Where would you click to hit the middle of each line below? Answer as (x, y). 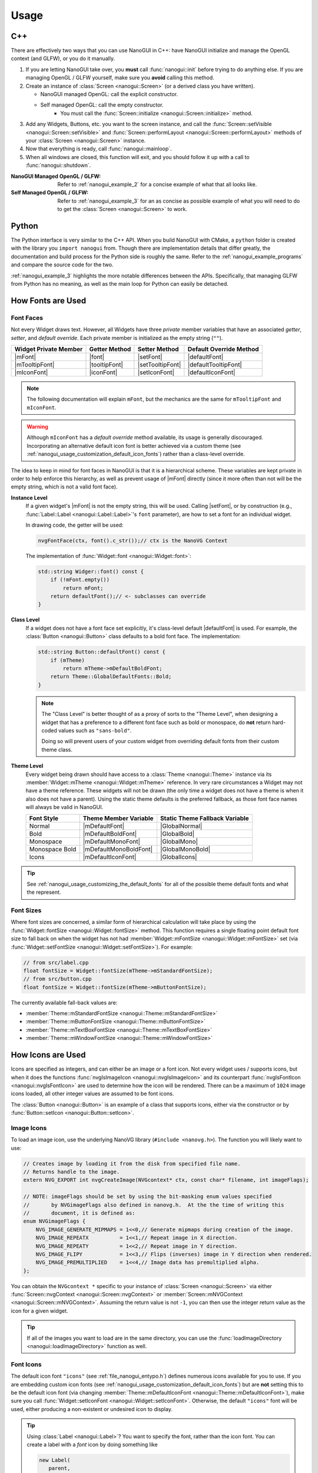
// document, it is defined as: (79, 1213)
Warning (37, 427)
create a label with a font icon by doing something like (92, 1444)
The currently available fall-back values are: (64, 1002)
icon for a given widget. (39, 1310)
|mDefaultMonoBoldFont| (118, 850)
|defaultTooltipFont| (215, 364)
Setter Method (158, 349)
